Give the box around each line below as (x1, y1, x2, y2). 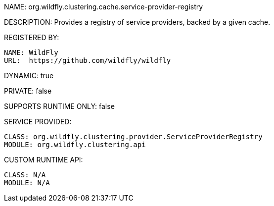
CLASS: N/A (4, 171, 46, 179)
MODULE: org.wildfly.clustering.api (4, 141, 146, 149)
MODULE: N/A (4, 179, 50, 187)
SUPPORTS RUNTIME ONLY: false (4, 102, 115, 110)
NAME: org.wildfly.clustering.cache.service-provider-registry (4, 2, 203, 11)
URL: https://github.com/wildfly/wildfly (4, 56, 171, 64)
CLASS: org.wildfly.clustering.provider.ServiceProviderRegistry (4, 133, 263, 141)
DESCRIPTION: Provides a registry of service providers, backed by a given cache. (4, 18, 271, 26)
